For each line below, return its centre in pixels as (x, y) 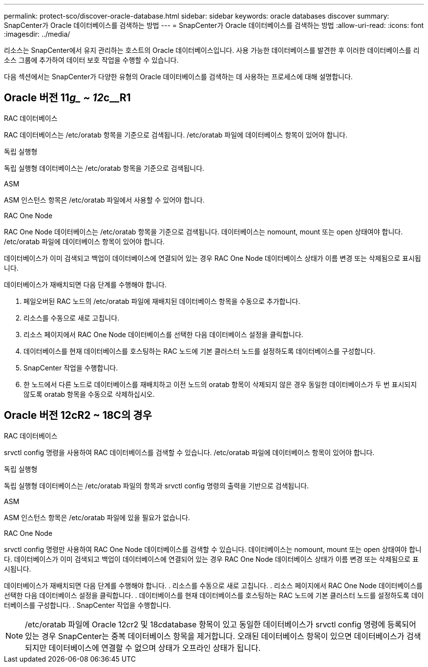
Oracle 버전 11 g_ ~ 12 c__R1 (67, 98)
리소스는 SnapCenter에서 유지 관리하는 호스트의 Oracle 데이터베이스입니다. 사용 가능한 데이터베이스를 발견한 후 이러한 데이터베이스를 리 (212, 50)
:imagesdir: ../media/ (37, 34)
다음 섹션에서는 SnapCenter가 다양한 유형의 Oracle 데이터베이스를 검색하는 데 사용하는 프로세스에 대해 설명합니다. (178, 77)
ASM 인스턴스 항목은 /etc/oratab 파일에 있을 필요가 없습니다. (97, 517)
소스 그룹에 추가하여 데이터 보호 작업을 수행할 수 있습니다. (91, 60)
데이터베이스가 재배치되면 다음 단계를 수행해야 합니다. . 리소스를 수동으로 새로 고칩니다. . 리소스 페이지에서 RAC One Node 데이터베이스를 (213, 585)
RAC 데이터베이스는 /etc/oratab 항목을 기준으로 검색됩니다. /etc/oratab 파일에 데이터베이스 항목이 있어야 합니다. (176, 135)
